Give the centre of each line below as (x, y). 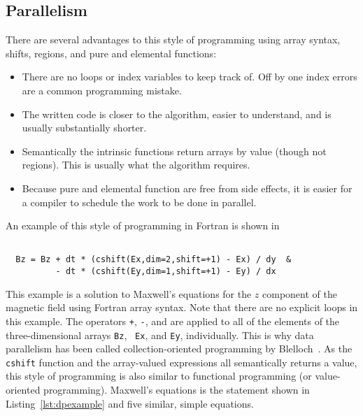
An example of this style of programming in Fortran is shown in (143, 225)
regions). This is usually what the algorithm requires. (136, 165)
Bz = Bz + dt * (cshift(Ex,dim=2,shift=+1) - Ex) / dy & (154, 260)
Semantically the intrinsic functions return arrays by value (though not (174, 151)
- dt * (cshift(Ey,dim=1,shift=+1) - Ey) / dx (166, 272)
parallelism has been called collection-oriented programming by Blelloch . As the (179, 349)
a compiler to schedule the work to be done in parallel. (139, 202)
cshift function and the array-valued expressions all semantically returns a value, (181, 362)
